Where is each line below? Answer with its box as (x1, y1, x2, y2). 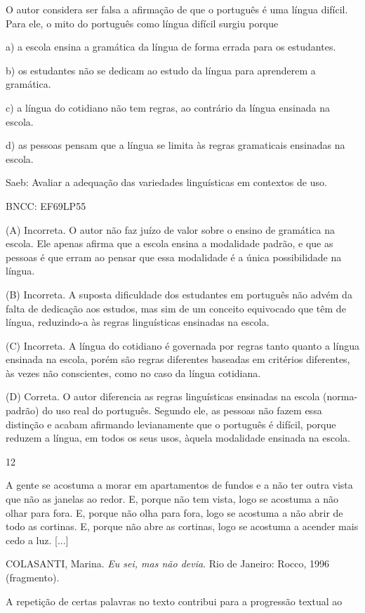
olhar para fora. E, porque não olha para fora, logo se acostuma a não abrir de (6, 505, 343, 520)
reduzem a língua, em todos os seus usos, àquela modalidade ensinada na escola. (6, 430, 351, 445)
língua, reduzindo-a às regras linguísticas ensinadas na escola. (6, 315, 270, 329)
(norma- (323, 389, 358, 404)
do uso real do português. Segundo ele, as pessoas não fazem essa (42, 403, 322, 418)
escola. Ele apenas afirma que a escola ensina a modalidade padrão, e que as (6, 236, 333, 251)
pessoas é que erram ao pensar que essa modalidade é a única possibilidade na (6, 249, 342, 264)
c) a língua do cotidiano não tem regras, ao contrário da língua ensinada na (6, 100, 330, 114)
